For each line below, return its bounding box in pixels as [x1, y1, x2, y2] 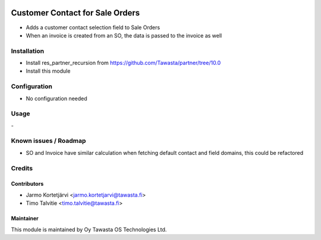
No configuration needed [26, 95, 87, 102]
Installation [11, 46, 45, 55]
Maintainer [11, 215, 39, 222]
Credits [11, 164, 33, 172]
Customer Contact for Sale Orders [11, 8, 140, 18]
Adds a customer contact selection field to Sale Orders [26, 24, 160, 31]
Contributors [11, 180, 44, 188]
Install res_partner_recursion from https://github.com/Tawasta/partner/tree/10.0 [26, 60, 221, 67]
